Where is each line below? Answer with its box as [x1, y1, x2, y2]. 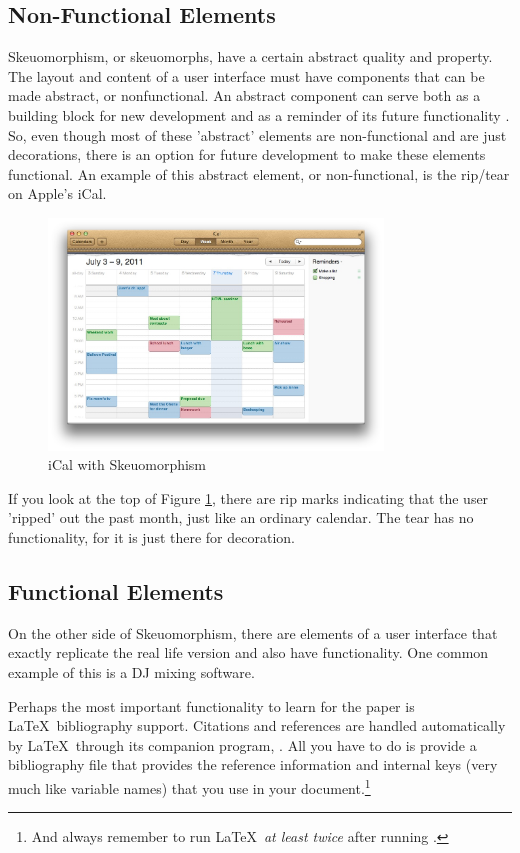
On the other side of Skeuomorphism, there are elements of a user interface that [8, 622, 498, 643]
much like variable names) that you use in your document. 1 [8, 775, 371, 798]
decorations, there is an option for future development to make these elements [8, 144, 486, 165]
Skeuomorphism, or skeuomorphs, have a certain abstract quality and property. [8, 46, 493, 67]
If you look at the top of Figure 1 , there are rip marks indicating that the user [8, 487, 489, 508]
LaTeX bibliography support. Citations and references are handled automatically [8, 715, 506, 736]
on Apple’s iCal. [8, 183, 107, 204]
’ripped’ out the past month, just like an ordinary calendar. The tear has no [8, 507, 474, 528]
